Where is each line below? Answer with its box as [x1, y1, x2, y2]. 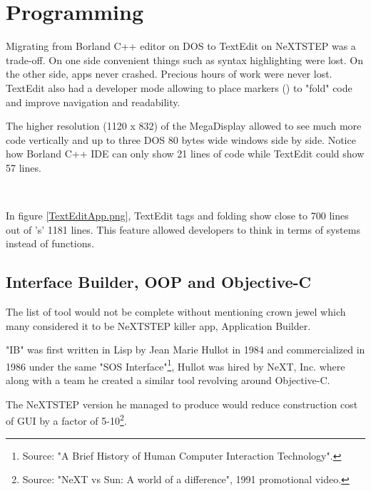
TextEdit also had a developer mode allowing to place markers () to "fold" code [6, 80, 352, 95]
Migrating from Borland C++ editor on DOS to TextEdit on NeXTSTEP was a [6, 38, 356, 53]
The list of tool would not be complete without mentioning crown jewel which [6, 304, 346, 319]
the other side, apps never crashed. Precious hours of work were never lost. [6, 66, 332, 81]
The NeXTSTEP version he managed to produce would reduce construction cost [6, 396, 358, 411]
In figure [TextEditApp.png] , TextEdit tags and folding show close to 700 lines [6, 208, 349, 223]
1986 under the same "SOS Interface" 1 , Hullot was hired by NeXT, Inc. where [6, 356, 345, 373]
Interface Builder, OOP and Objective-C [6, 271, 312, 293]
